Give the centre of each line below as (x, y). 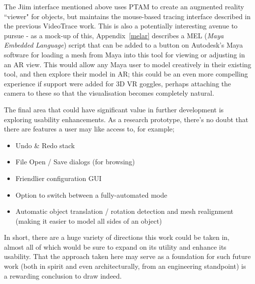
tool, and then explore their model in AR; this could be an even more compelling (126, 74)
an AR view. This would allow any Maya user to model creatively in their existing (128, 64)
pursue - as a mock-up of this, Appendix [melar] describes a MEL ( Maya (114, 35)
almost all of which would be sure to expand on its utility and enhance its (115, 246)
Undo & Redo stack (45, 145)
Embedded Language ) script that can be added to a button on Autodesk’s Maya (124, 45)
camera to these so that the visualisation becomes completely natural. (109, 93)
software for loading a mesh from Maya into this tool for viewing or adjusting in (125, 54)
